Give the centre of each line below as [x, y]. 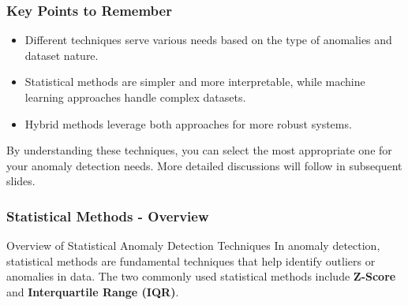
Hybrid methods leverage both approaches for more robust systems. [188, 123]
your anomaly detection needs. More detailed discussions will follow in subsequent [204, 165]
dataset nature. [62, 55]
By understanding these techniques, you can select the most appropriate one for [199, 150]
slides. [21, 181]
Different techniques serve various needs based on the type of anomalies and [208, 40]
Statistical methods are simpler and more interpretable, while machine [195, 82]
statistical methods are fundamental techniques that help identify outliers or [191, 260]
